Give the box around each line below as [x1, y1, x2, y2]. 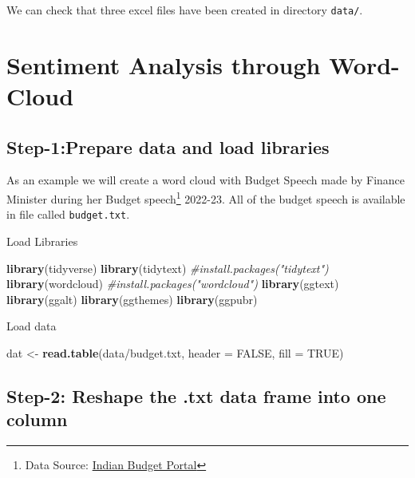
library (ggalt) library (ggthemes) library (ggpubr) [6, 290, 258, 307]
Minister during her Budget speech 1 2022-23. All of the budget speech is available [6, 188, 405, 207]
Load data [6, 318, 57, 334]
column [6, 407, 68, 432]
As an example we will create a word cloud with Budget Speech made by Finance [6, 172, 405, 188]
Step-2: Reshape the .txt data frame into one [6, 383, 386, 408]
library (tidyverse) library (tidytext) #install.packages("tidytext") [6, 259, 329, 276]
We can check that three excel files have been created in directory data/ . [6, 2, 363, 18]
